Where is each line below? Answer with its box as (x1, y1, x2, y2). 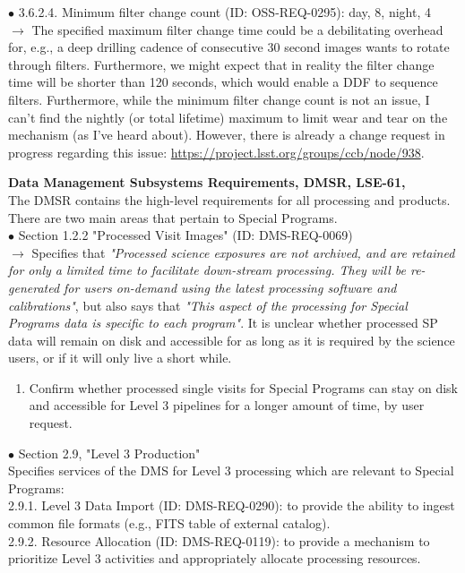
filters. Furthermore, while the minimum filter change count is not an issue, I (8, 90, 430, 108)
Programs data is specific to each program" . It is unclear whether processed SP (8, 313, 438, 332)
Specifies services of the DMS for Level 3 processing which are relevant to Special (8, 461, 454, 480)
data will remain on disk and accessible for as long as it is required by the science (8, 330, 455, 349)
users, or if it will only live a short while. (8, 348, 232, 367)
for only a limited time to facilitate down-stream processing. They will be (8, 261, 406, 279)
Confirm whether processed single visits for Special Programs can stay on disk (29, 378, 458, 397)
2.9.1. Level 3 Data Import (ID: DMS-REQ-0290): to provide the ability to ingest (8, 496, 455, 515)
